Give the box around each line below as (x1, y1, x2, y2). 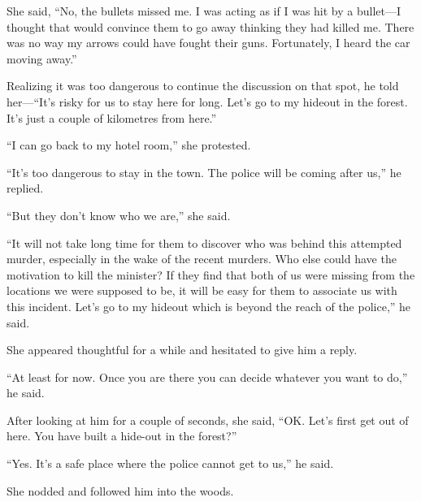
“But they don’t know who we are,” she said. (7, 206, 231, 223)
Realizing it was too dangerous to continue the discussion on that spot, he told (7, 77, 399, 94)
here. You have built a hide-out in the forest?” (7, 427, 237, 444)
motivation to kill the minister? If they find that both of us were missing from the (7, 266, 415, 283)
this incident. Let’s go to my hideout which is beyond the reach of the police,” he (7, 297, 411, 314)
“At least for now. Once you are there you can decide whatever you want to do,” (7, 368, 408, 385)
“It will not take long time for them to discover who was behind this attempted (7, 234, 402, 251)
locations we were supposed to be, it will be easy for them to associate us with (7, 282, 397, 299)
